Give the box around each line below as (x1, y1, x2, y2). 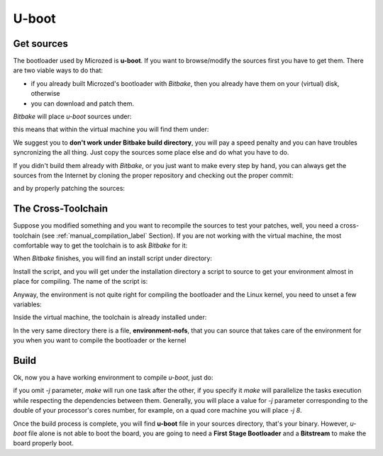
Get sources (13, 38, 69, 50)
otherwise (30, 89, 60, 98)
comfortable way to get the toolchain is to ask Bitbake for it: (13, 241, 188, 250)
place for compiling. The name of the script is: (13, 277, 148, 286)
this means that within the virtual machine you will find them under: (13, 125, 209, 134)
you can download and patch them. (30, 99, 135, 108)
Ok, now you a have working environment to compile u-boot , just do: (13, 373, 213, 382)
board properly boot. (13, 439, 74, 447)
